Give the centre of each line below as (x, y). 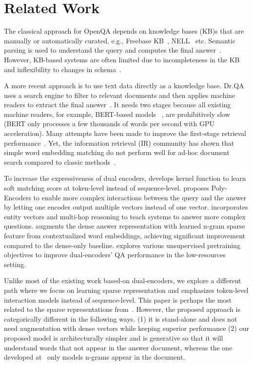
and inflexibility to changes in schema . (63, 69)
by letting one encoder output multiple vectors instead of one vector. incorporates (126, 207)
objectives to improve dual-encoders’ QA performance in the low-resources (115, 255)
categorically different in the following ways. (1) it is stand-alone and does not (121, 318)
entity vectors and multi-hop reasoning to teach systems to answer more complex (125, 216)
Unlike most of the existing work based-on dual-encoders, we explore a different (123, 280)
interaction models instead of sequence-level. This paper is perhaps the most (118, 299)
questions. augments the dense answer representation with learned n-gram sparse (125, 226)
